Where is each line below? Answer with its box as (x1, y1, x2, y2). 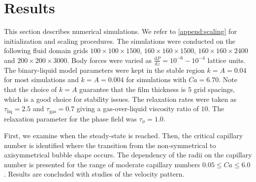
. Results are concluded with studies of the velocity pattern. (4, 169, 185, 179)
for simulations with (126, 74, 187, 85)
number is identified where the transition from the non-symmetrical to (4, 140, 216, 150)
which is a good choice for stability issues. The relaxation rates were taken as (4, 93, 237, 104)
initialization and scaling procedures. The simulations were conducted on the (4, 35, 235, 46)
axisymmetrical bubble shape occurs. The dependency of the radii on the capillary (4, 150, 252, 160)
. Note (219, 74, 237, 85)
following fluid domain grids (4, 45, 88, 56)
